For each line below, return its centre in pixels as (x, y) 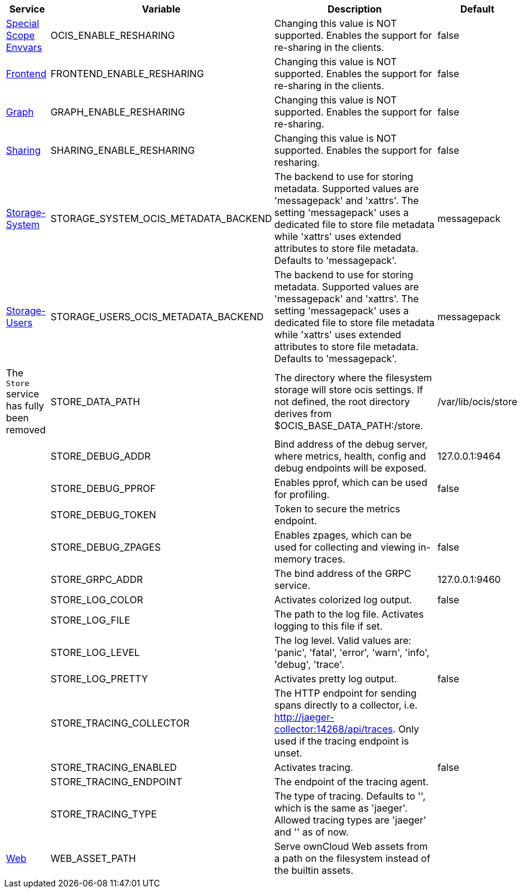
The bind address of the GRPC (343, 573)
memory (293, 559)
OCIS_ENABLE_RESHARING (113, 35)
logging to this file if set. (329, 626)
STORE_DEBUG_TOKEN (103, 515)
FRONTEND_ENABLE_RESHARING (127, 74)
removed (26, 430)
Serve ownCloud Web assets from (351, 846)
